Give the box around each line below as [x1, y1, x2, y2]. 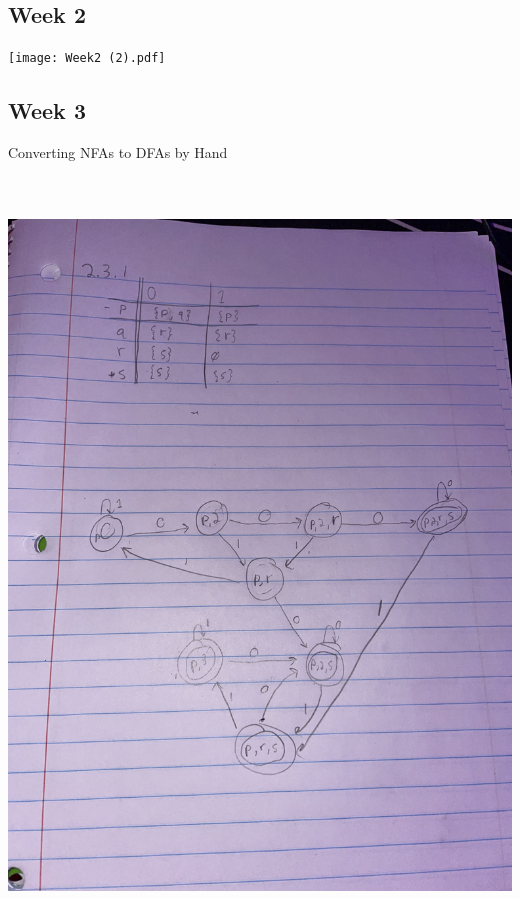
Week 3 [8, 95, 86, 126]
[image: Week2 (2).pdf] [8, 51, 166, 66]
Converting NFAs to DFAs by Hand [8, 142, 228, 163]
